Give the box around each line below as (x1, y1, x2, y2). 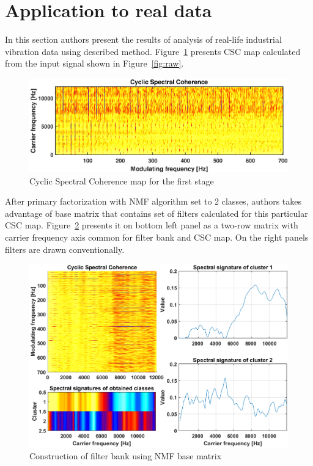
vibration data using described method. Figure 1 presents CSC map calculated (5, 45, 301, 57)
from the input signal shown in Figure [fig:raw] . (5, 57, 184, 70)
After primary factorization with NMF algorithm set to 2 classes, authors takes (5, 195, 302, 208)
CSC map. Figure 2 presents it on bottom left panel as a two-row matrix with (5, 219, 298, 231)
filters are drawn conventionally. (5, 242, 125, 255)
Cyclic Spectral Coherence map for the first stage (29, 174, 214, 187)
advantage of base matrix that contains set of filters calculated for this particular (5, 206, 308, 219)
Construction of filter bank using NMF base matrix (29, 450, 222, 462)
